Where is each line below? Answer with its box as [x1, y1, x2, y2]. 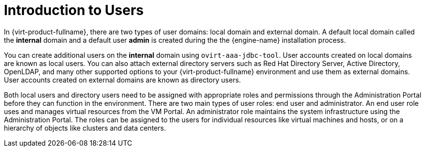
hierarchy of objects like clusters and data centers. [4, 123, 166, 132]
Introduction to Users [4, 2, 144, 18]
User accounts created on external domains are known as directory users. [4, 75, 241, 84]
